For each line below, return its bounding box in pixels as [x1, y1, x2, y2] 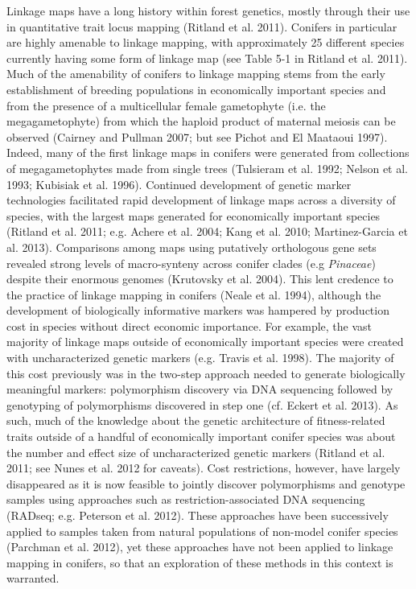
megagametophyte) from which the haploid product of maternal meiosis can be [6, 113, 396, 130]
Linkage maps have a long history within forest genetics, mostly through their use [6, 2, 410, 19]
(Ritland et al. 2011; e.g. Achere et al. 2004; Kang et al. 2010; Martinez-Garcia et [6, 223, 408, 240]
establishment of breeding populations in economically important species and [6, 80, 386, 97]
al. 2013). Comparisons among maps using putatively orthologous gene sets [6, 238, 377, 255]
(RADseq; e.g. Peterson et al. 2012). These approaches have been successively [6, 507, 389, 523]
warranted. [6, 570, 60, 587]
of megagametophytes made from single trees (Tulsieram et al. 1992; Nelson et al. [6, 159, 408, 176]
